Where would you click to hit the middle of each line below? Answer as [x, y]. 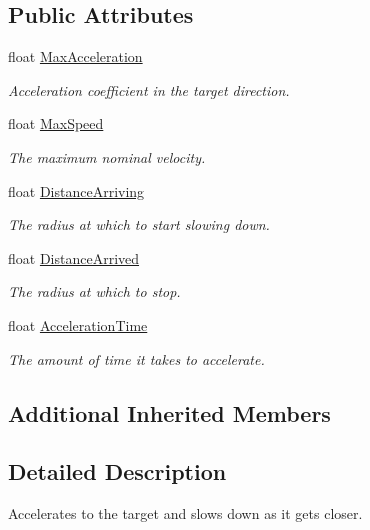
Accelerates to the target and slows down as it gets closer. [185, 513]
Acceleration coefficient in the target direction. [149, 89]
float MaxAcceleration [75, 56]
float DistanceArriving [76, 190]
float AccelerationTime [78, 324]
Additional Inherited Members [169, 412]
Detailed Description [117, 471]
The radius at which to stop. [94, 291]
